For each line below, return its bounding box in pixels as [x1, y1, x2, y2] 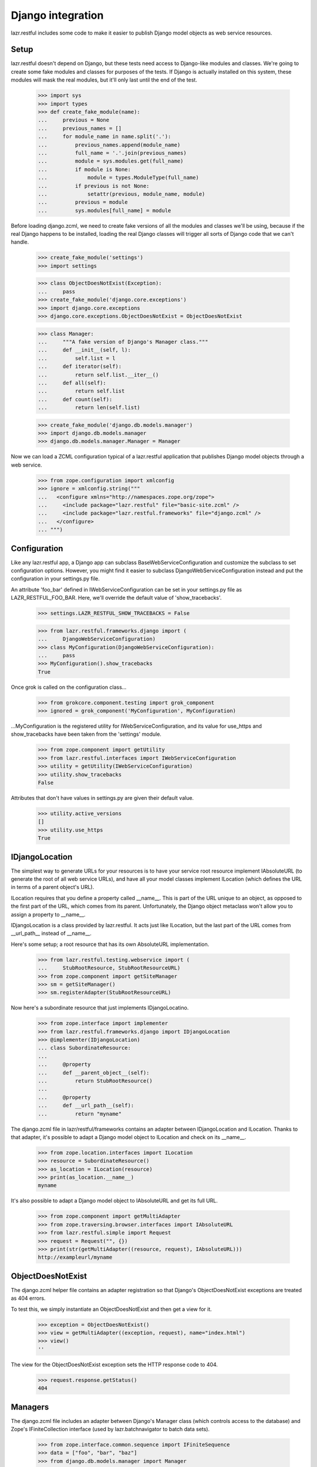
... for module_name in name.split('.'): [38, 133, 171, 140]
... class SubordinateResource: [38, 1045, 131, 1052]
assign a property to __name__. [11, 911, 86, 918]
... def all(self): [38, 379, 107, 386]
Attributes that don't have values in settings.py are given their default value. [11, 794, 194, 801]
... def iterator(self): [38, 363, 122, 370]
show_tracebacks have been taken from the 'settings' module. [11, 731, 161, 738]
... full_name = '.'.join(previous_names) [38, 150, 187, 156]
